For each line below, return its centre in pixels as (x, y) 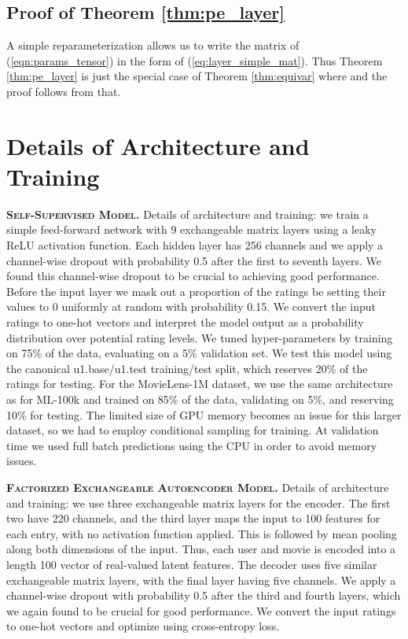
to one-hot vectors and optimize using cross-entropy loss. (143, 626)
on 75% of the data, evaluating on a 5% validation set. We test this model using (199, 353)
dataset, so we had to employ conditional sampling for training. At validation (193, 430)
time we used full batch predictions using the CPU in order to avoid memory (192, 445)
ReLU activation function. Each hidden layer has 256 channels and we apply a (195, 245)
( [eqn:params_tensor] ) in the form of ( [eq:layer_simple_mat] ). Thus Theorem (195, 60)
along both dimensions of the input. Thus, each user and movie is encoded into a (201, 549)
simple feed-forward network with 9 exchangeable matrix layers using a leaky (191, 229)
